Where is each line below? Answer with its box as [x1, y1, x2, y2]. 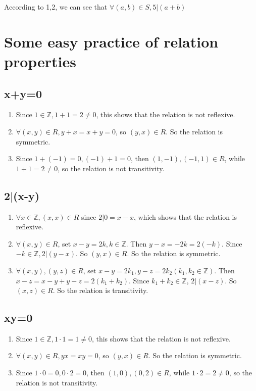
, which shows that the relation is [133, 211, 237, 222]
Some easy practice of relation [4, 31, 219, 52]
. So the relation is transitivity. [53, 285, 148, 296]
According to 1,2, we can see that [4, 2, 108, 12]
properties [4, 51, 76, 71]
